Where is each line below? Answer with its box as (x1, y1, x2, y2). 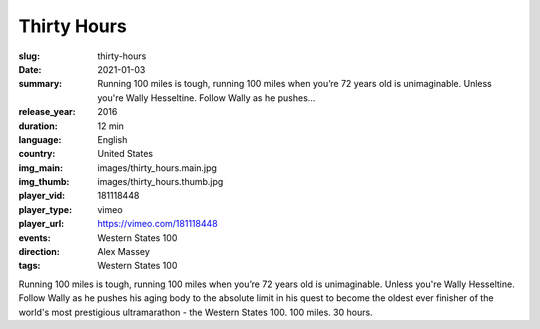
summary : (18, 78, 63, 90)
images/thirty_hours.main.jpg (97, 161, 217, 174)
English (97, 133, 128, 145)
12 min (97, 120, 125, 132)
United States (97, 148, 154, 160)
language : (18, 133, 62, 145)
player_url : (18, 218, 65, 230)
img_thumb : (18, 176, 70, 188)
